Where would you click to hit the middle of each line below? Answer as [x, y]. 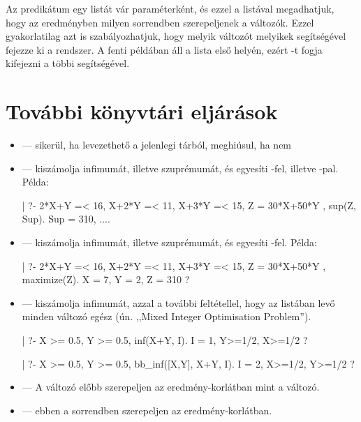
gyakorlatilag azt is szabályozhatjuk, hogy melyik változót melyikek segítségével [176, 36]
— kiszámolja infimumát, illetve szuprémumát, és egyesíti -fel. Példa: [169, 242]
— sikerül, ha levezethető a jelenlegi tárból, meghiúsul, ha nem [157, 145]
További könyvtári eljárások [142, 111]
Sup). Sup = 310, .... [66, 219]
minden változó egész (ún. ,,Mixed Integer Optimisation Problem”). [167, 316]
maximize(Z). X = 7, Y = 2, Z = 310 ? [106, 279]
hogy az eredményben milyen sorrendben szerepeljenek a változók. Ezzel [160, 22]
